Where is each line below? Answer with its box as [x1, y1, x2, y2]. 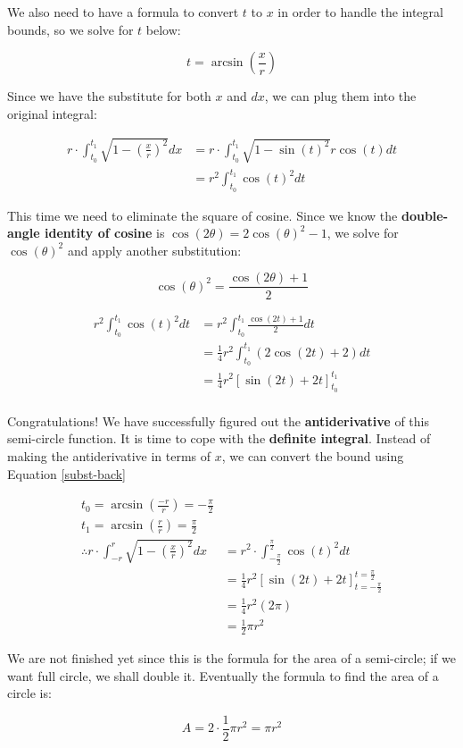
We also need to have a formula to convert [7, 3, 239, 21]
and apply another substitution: [67, 240, 242, 259]
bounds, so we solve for [7, 20, 134, 38]
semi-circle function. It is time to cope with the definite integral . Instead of [7, 429, 431, 448]
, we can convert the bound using [221, 446, 404, 465]
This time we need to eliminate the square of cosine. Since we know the [7, 206, 398, 224]
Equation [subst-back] [7, 464, 126, 483]
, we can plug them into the [264, 87, 417, 105]
